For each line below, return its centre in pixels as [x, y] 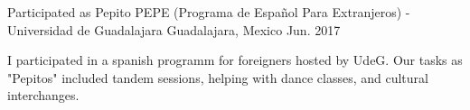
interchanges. [43, 95]
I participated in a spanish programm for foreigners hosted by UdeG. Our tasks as [235, 60]
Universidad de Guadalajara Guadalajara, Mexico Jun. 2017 [174, 29]
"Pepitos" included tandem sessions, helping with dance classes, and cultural [218, 77]
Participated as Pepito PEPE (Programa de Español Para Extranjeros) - [209, 12]
